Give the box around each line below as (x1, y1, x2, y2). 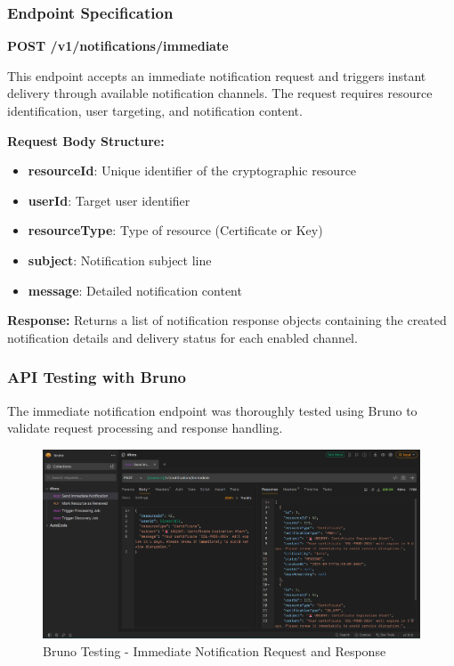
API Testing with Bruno (7, 366, 186, 388)
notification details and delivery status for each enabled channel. (7, 328, 358, 346)
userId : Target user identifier (28, 191, 191, 209)
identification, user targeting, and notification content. (7, 102, 303, 119)
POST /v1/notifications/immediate (7, 37, 229, 55)
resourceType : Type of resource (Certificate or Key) (28, 221, 323, 240)
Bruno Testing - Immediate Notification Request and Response (43, 641, 386, 660)
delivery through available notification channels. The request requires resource (7, 84, 433, 102)
